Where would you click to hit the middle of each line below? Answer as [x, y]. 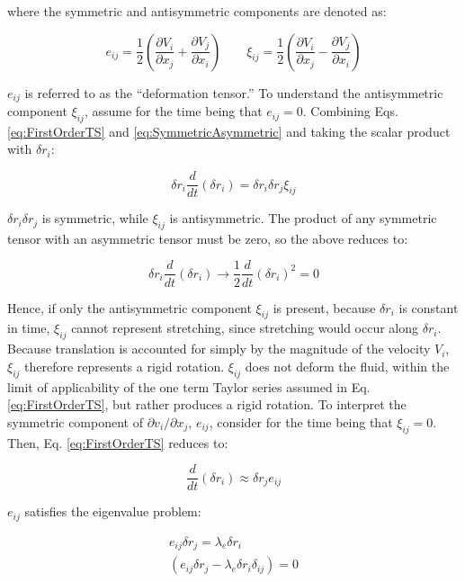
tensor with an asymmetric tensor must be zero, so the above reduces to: [208, 238]
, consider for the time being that [301, 421]
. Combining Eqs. [350, 111]
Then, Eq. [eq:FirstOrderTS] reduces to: [118, 442]
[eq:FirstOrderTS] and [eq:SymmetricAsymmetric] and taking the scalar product [229, 131]
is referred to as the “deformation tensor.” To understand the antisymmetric [234, 92]
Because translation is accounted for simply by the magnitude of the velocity [219, 349]
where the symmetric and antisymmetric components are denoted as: [197, 11]
